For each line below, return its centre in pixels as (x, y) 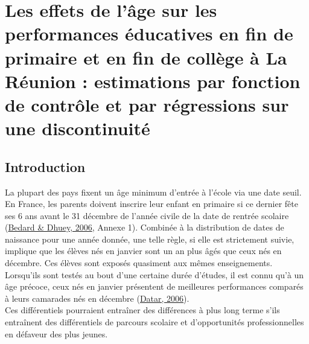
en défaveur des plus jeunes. (56, 333)
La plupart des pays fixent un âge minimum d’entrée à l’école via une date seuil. (153, 192)
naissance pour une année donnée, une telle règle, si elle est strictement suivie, (150, 239)
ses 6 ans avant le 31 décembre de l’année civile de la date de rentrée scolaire (147, 215)
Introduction (45, 166)
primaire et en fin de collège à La (146, 57)
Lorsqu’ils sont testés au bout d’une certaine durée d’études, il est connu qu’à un (154, 274)
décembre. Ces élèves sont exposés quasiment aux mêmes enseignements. (139, 263)
